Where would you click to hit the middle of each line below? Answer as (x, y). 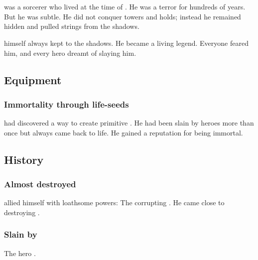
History (24, 159)
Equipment (33, 79)
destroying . (22, 212)
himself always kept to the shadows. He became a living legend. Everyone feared (126, 43)
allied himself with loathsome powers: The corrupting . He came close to (114, 202)
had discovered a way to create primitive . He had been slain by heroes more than (129, 123)
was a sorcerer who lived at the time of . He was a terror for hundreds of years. (125, 7)
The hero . (20, 253)
